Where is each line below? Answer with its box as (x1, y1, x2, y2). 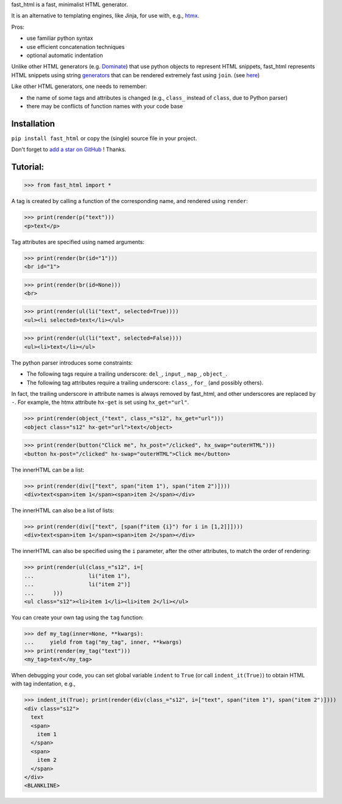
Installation (11, 118, 55, 128)
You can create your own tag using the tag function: (11, 614, 144, 621)
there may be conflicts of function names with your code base (26, 102, 183, 110)
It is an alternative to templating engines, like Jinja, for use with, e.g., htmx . (11, 12, 200, 20)
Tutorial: (11, 162, 45, 173)
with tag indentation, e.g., (11, 680, 76, 688)
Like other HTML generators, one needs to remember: (11, 83, 148, 90)
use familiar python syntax (26, 34, 93, 42)
